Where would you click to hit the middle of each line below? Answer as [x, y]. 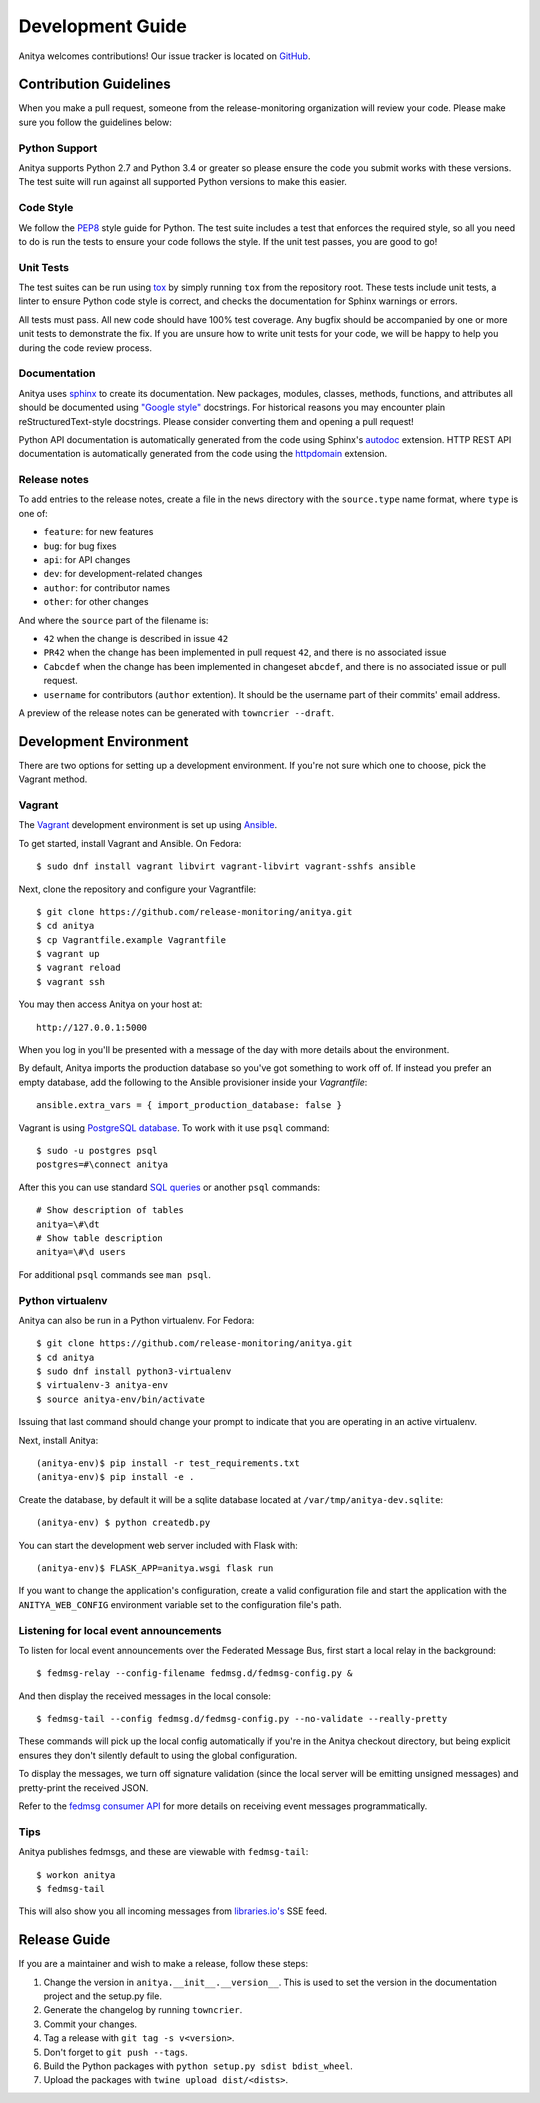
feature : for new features [98, 532]
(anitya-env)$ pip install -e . [115, 1477]
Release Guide [64, 1940]
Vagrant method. [53, 779]
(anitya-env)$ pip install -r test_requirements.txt [168, 1463]
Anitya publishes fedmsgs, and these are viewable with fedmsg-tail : [163, 1852]
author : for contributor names [106, 587]
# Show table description [100, 1238]
